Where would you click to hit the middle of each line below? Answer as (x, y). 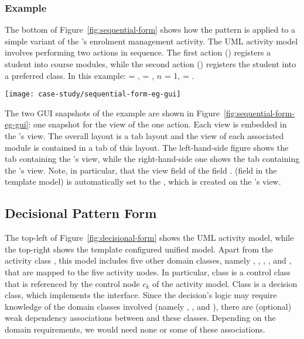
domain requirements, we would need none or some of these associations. (135, 329)
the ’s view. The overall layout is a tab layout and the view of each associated (144, 136)
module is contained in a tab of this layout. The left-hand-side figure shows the (147, 147)
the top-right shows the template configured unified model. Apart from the (139, 249)
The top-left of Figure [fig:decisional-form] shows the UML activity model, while (149, 238)
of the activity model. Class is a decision (225, 283)
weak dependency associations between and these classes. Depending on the (140, 318)
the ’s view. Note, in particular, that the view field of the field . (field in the (141, 170)
